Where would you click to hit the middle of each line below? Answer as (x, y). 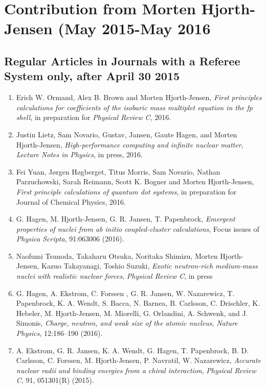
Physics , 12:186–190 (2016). (59, 333)
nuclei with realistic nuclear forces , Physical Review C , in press (114, 276)
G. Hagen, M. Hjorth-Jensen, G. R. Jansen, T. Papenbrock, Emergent (126, 219)
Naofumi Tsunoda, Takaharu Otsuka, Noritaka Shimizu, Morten (117, 256)
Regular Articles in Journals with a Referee (122, 60)
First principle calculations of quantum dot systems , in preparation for (126, 191)
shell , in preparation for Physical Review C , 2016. (94, 117)
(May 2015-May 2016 (134, 28)
